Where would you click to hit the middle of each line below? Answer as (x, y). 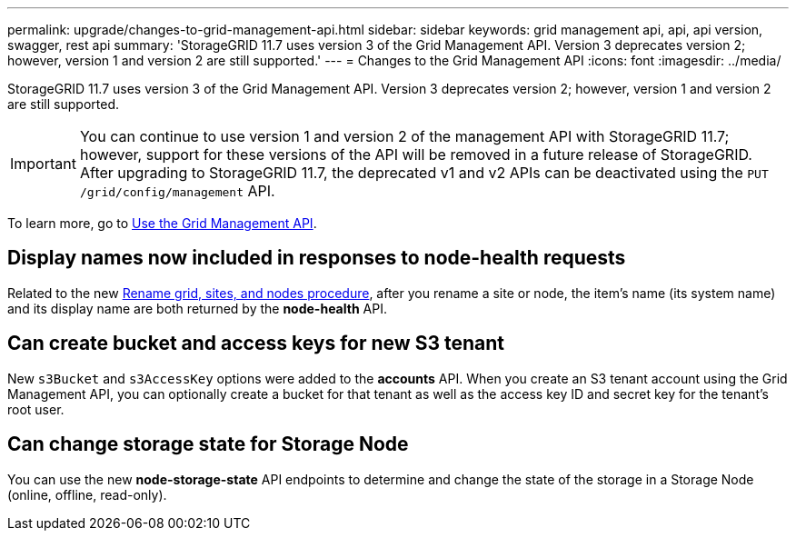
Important (43, 164)
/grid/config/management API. (177, 191)
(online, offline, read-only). (87, 494)
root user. (36, 409)
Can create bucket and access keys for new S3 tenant (256, 344)
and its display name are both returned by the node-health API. (197, 308)
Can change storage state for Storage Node (208, 444)
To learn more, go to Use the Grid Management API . (162, 223)
